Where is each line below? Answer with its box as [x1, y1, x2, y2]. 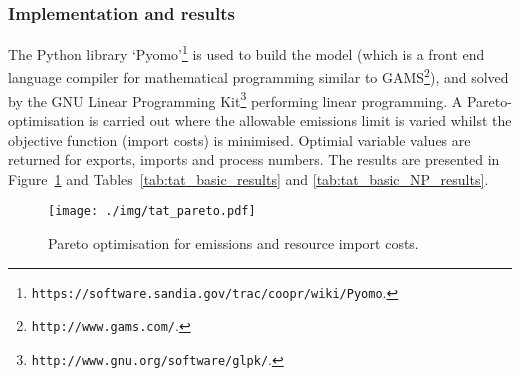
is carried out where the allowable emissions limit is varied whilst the [88, 109, 512, 130]
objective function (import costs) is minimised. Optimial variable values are [8, 129, 471, 150]
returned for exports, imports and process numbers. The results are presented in [8, 149, 500, 170]
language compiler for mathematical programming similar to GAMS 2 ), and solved [8, 64, 509, 88]
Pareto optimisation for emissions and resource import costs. [48, 233, 419, 253]
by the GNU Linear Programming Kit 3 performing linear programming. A [8, 87, 463, 111]
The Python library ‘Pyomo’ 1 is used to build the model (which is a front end [8, 41, 485, 64]
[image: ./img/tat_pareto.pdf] [48, 204, 256, 219]
